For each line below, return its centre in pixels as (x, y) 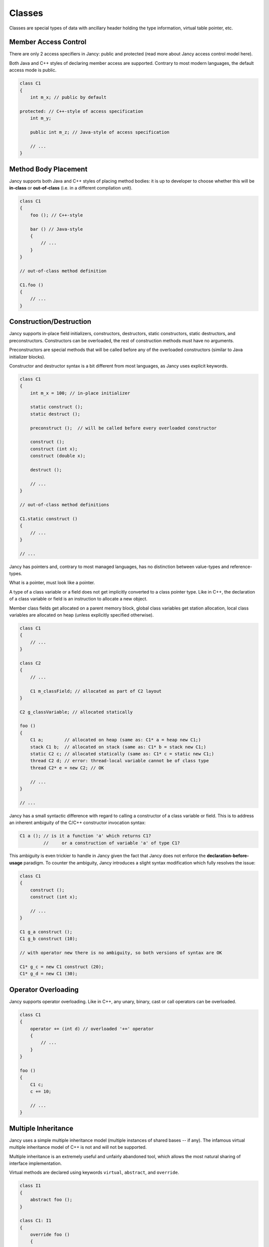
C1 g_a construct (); (46, 932)
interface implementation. (36, 1163)
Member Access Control (48, 42)
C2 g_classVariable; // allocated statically (76, 712)
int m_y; (41, 118)
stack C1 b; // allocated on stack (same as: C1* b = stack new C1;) (118, 747)
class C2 (30, 663)
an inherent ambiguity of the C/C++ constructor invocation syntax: (77, 823)
